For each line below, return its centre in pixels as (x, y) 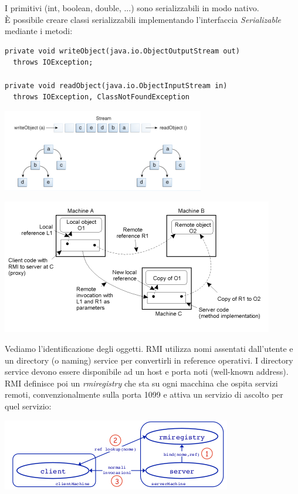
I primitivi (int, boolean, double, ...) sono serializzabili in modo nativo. (132, 8)
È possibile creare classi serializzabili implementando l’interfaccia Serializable (143, 19)
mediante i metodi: (39, 31)
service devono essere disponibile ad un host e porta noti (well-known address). (147, 372)
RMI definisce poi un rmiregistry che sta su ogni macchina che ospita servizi (141, 383)
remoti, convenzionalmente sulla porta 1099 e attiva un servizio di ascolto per (144, 394)
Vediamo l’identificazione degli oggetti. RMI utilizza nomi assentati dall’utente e (149, 348)
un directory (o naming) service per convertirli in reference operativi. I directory (149, 360)
